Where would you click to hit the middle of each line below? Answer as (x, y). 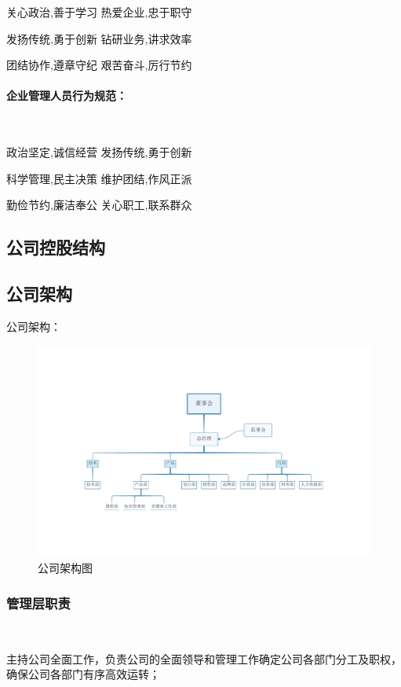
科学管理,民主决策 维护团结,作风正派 (99, 178)
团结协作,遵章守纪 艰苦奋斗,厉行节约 (99, 65)
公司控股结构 (56, 247)
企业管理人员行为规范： (67, 96)
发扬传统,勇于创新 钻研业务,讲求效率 (99, 38)
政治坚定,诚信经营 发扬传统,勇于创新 (99, 152)
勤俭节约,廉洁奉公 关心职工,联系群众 (99, 205)
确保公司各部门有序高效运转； (83, 674)
